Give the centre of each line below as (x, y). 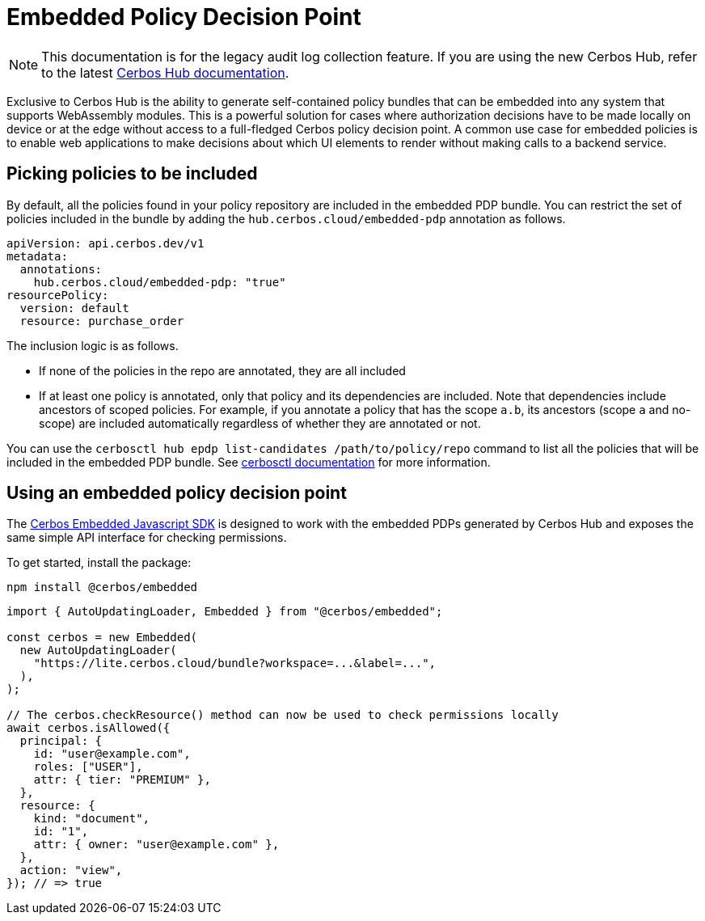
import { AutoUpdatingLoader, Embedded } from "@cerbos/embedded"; (225, 612)
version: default (74, 308)
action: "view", (71, 870)
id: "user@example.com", (112, 754)
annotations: (61, 269)
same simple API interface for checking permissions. (147, 538)
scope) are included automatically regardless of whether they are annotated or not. (260, 423)
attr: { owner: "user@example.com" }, (156, 845)
